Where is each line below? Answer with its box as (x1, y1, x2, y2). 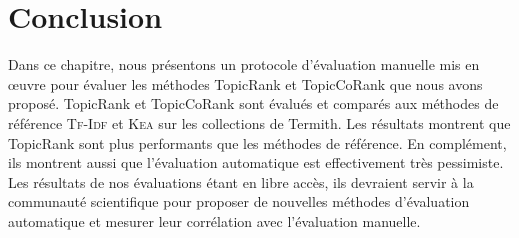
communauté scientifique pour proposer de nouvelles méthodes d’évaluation (8, 191, 470, 212)
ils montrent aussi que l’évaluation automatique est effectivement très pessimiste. (8, 152, 504, 173)
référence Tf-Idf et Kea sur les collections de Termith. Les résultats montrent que (8, 112, 511, 133)
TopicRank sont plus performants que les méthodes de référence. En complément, (8, 132, 507, 153)
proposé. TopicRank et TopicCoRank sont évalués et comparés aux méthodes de (8, 93, 499, 114)
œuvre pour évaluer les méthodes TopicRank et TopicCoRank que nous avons (8, 73, 483, 94)
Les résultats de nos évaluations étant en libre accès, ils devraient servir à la (8, 171, 474, 192)
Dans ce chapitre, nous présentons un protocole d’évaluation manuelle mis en (8, 54, 480, 75)
